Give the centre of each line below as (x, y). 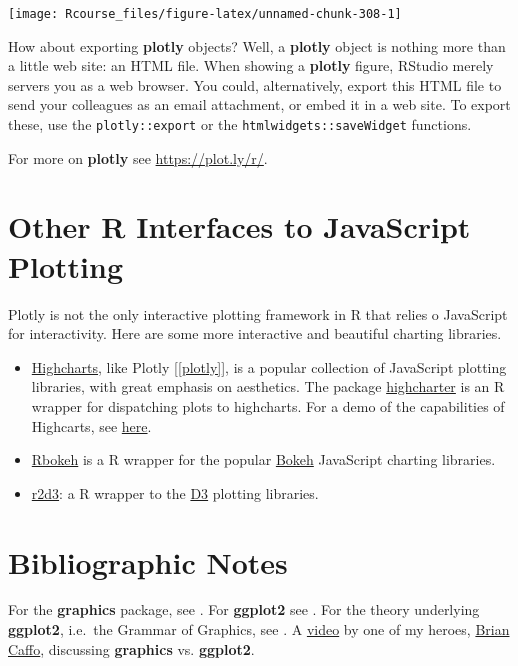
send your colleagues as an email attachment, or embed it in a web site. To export (259, 104)
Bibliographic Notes (148, 561)
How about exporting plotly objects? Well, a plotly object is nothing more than (257, 45)
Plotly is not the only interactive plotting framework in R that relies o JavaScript (258, 313)
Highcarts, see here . (91, 425)
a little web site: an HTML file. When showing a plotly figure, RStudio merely (251, 65)
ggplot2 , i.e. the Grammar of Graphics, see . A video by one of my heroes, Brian (259, 629)
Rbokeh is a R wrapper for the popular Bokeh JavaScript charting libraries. (263, 459)
